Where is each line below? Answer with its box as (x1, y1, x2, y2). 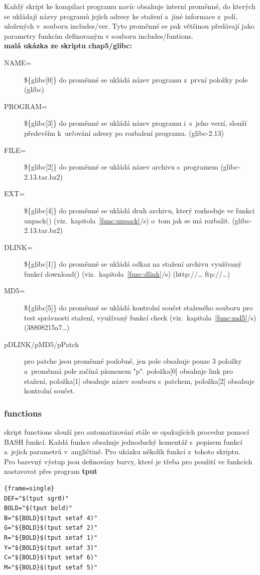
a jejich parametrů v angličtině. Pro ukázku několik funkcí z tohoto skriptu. (4, 446, 240, 457)
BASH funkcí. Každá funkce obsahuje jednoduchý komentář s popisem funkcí (4, 436, 242, 447)
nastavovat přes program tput (4, 466, 97, 476)
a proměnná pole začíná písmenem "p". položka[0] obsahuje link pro (24, 366, 233, 376)
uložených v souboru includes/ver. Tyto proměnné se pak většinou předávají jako (4, 21, 254, 31)
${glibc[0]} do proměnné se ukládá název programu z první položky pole (24, 74, 248, 85)
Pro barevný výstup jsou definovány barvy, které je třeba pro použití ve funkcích (4, 456, 252, 466)
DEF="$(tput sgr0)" (4, 495, 69, 502)
